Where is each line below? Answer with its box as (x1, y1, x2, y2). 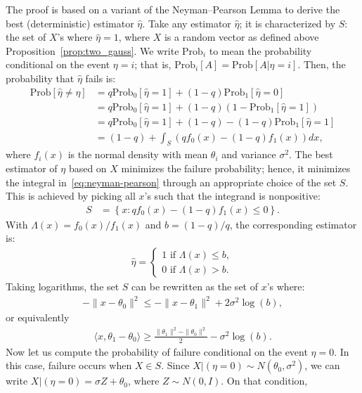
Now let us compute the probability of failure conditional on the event (6, 344, 308, 359)
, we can (304, 358, 340, 373)
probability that (6, 70, 75, 85)
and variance (221, 147, 276, 162)
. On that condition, (221, 373, 308, 388)
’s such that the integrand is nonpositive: (144, 188, 321, 203)
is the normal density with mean (67, 147, 208, 162)
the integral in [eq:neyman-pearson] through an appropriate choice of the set (6, 174, 337, 189)
